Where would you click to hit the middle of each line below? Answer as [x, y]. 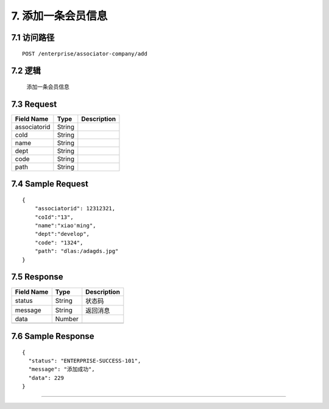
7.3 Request [34, 104]
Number [67, 319]
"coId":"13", [54, 217]
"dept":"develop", [62, 234]
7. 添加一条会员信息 [59, 16]
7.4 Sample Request [50, 184]
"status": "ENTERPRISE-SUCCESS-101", [85, 361]
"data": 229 [46, 378]
